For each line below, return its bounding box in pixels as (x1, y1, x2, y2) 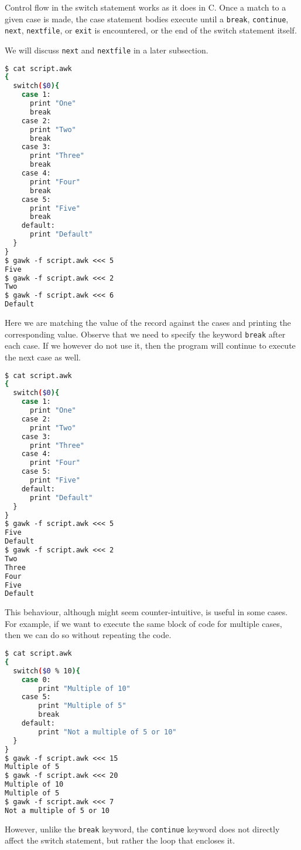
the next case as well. (5, 350, 81, 363)
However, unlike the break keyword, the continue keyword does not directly (5, 822, 280, 835)
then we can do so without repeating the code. (5, 629, 172, 641)
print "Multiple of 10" (38, 684, 131, 693)
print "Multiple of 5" (38, 701, 126, 710)
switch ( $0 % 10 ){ (13, 666, 80, 675)
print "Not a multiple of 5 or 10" (38, 727, 177, 736)
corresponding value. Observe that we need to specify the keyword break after (5, 328, 286, 340)
